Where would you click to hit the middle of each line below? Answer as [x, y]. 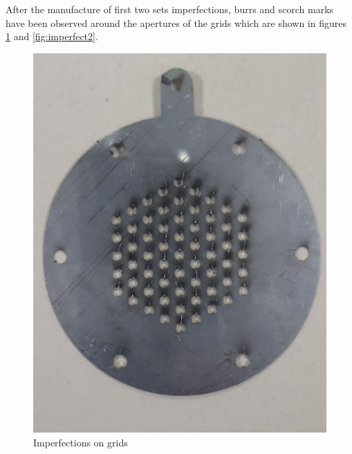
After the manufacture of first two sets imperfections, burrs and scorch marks [170, 9]
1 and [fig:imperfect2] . [52, 36]
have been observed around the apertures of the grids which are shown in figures [176, 22]
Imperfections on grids [81, 442]
